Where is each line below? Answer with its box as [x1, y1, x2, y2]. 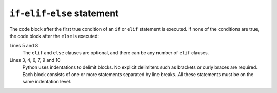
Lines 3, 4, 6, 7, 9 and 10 [9, 57, 61, 63]
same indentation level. [22, 79, 71, 85]
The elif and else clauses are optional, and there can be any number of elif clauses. [22, 49, 209, 56]
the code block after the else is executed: [9, 33, 100, 39]
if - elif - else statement [9, 8, 119, 19]
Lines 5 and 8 [9, 43, 38, 49]
